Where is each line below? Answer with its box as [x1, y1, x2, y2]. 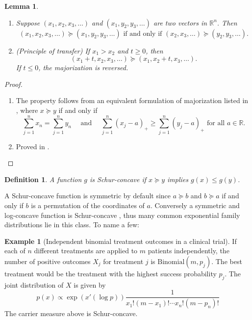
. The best [211, 256, 242, 267]
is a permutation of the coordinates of [31, 200, 145, 211]
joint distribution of [4, 279, 64, 290]
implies [167, 174, 189, 184]
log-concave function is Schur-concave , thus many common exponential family [4, 210, 240, 220]
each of [4, 245, 25, 256]
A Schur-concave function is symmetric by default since [4, 190, 171, 201]
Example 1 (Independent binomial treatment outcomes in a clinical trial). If [4, 236, 237, 246]
